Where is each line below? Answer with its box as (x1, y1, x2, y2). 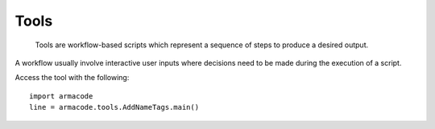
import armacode (29, 91, 93, 100)
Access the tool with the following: (14, 73, 130, 83)
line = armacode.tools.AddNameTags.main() (29, 103, 200, 112)
